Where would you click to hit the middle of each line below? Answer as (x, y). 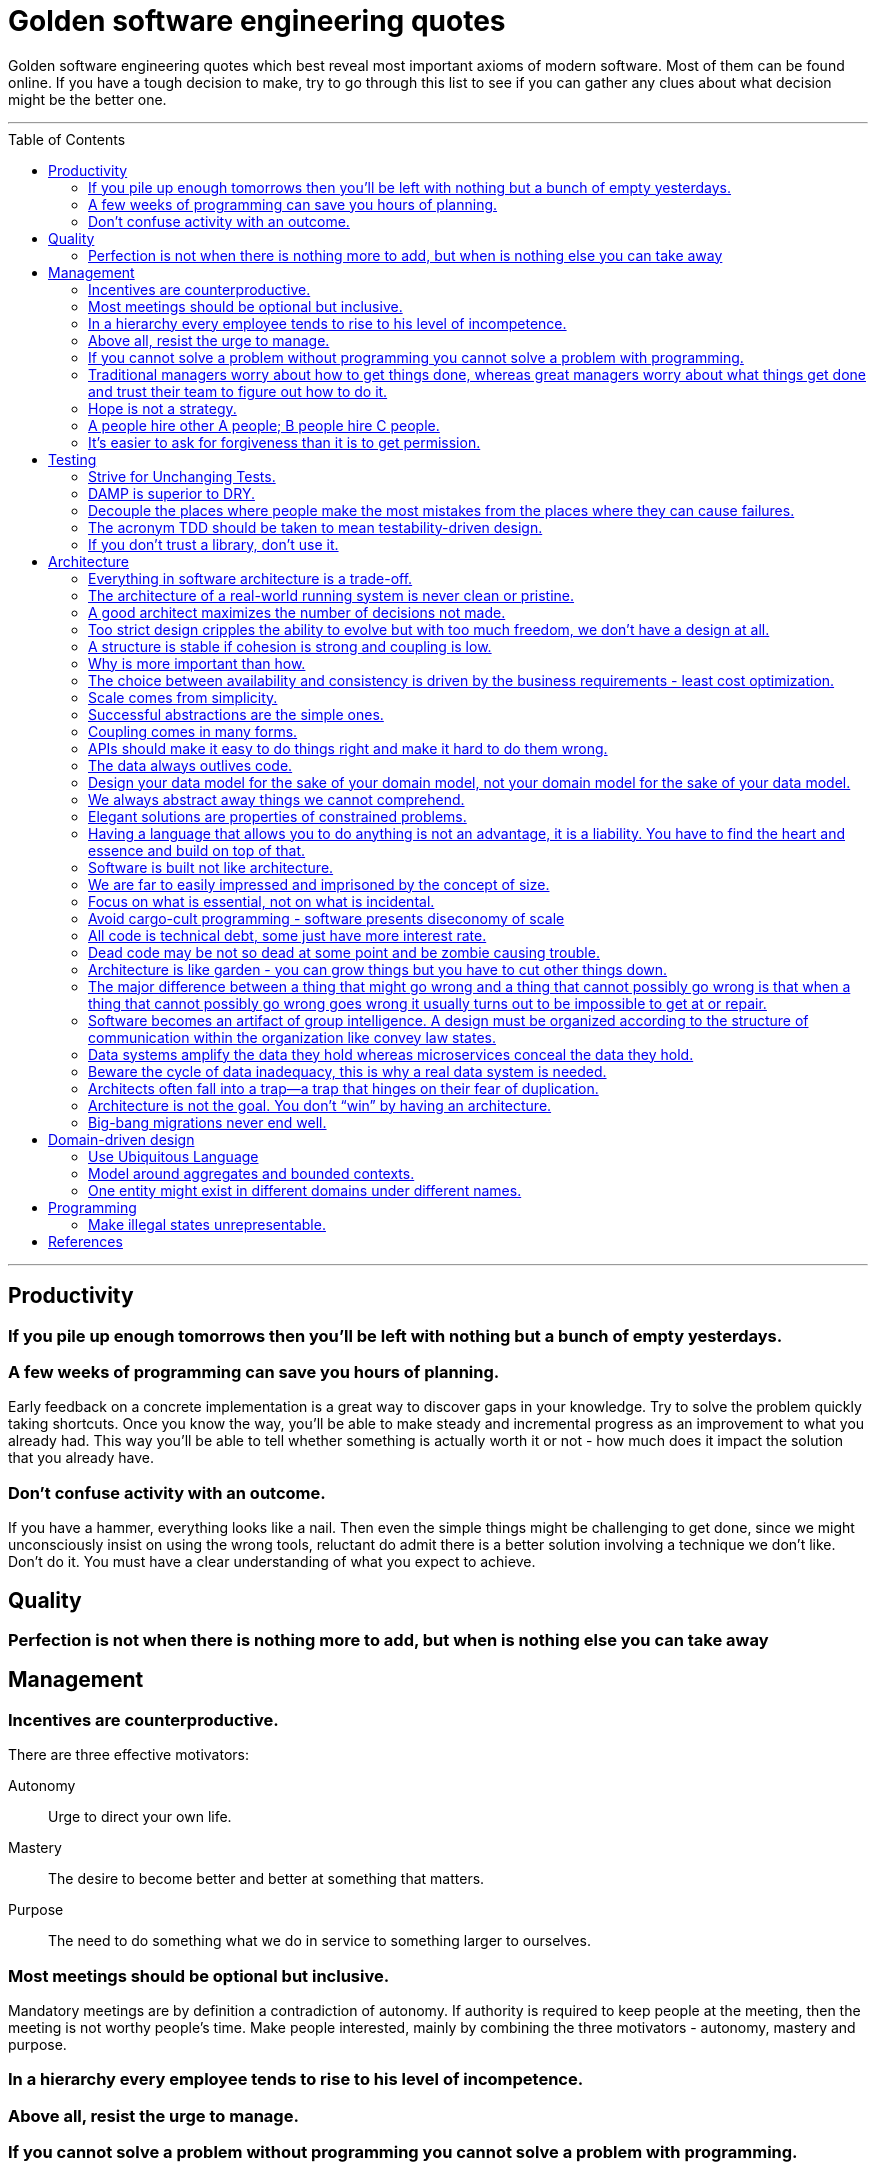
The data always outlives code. (190, 765)
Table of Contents (67, 139)
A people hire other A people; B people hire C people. (264, 425)
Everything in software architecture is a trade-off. (250, 578)
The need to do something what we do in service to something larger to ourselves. (319, 1941)
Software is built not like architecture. (211, 867)
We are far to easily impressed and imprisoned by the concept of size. (319, 884)
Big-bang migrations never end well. (207, 1122)
